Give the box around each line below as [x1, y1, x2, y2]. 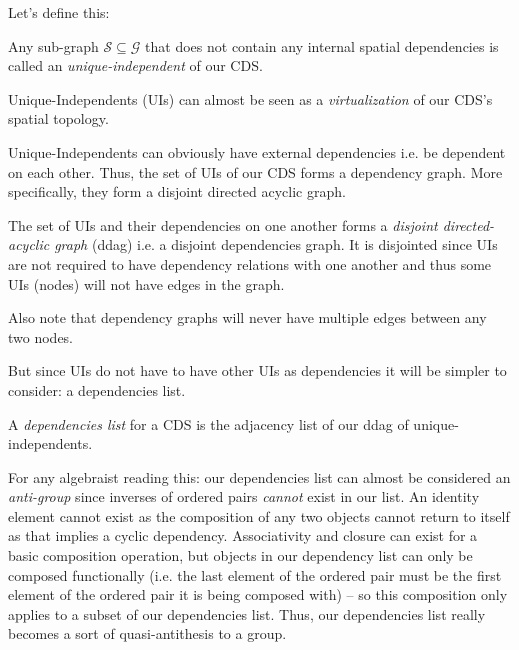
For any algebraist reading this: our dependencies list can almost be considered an [8, 466, 511, 487]
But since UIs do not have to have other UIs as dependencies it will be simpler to [8, 360, 507, 381]
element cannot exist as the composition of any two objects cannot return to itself [8, 505, 510, 526]
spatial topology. [8, 108, 109, 129]
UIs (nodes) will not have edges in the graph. [8, 273, 285, 294]
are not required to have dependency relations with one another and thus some [8, 253, 492, 274]
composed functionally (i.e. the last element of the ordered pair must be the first [8, 564, 502, 585]
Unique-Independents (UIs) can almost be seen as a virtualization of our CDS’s [8, 88, 493, 109]
